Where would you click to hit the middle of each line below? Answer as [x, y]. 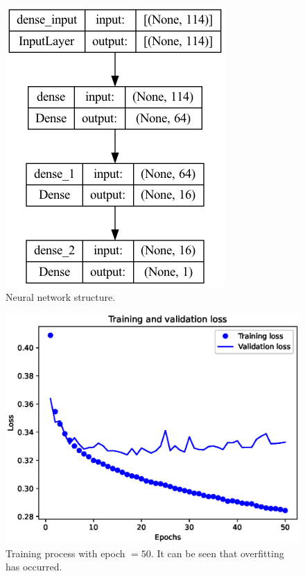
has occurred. [34, 567]
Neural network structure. [61, 296]
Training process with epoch [66, 553]
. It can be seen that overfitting [217, 553]
